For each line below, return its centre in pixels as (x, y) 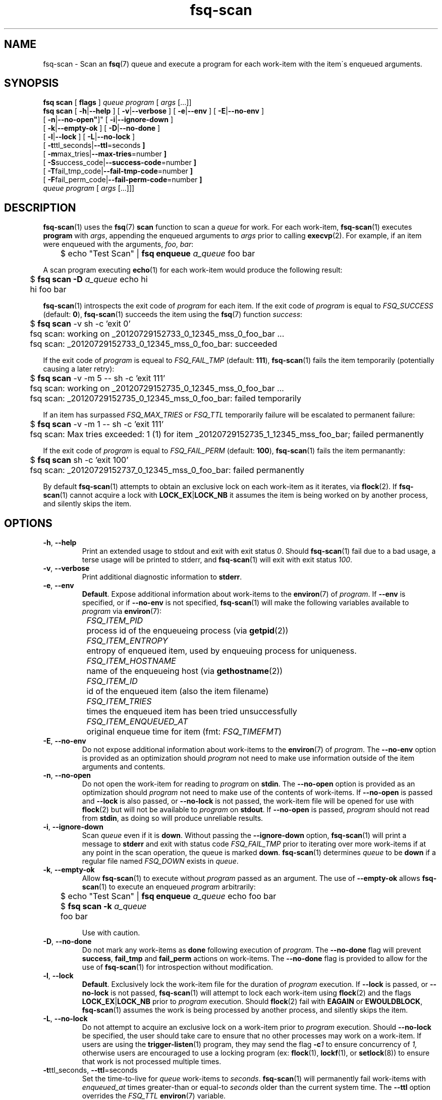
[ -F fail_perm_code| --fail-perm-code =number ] (123, 180)
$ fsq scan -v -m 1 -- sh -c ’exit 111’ (97, 424)
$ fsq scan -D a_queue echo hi (89, 279)
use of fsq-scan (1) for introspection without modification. (178, 967)
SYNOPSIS (32, 83)
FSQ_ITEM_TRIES (119, 701)
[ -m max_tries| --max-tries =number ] (105, 154)
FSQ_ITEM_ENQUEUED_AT (137, 722)
